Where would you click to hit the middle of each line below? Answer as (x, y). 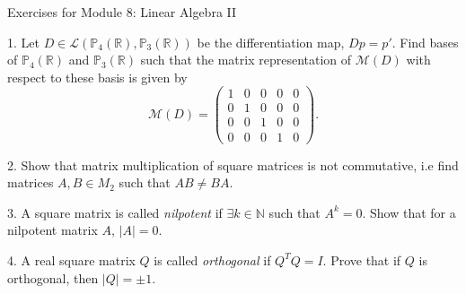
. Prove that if (362, 259)
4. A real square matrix (71, 259)
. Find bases (425, 42)
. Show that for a (409, 212)
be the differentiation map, (271, 42)
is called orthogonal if (212, 259)
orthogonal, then (53, 277)
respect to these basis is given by (97, 77)
